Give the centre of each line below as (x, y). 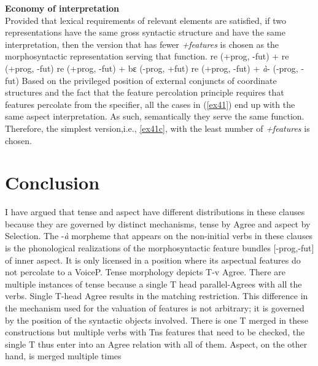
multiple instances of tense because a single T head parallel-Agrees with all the (153, 284)
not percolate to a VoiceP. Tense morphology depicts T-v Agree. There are (145, 272)
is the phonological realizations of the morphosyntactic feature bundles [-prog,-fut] (160, 248)
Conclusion (52, 182)
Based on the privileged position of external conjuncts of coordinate (149, 80)
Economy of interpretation (62, 8)
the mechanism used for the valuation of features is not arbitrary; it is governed (155, 308)
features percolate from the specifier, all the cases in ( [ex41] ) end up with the (150, 104)
